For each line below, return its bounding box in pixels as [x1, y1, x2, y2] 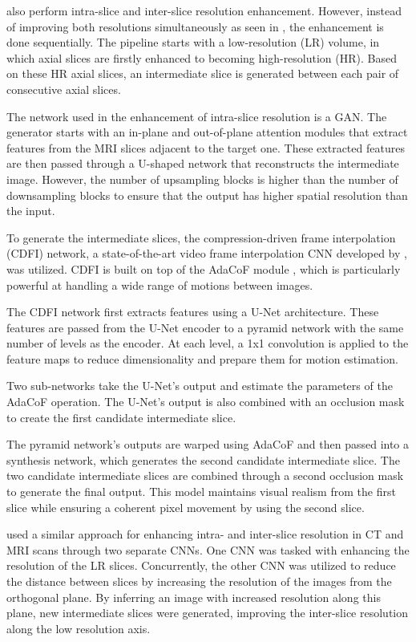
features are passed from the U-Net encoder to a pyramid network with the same [6, 319, 404, 335]
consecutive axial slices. [6, 80, 121, 97]
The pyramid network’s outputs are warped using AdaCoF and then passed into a [6, 436, 410, 453]
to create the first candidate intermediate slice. [6, 408, 236, 425]
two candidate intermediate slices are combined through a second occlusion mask [6, 467, 404, 484]
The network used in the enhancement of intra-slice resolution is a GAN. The [6, 108, 387, 124]
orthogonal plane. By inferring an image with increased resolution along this [6, 588, 381, 605]
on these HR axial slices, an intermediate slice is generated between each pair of [6, 65, 399, 82]
